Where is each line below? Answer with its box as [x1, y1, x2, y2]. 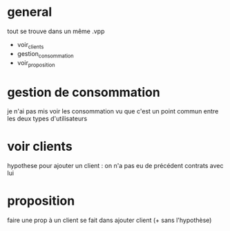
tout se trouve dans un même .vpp [7, 27, 105, 35]
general [7, 4, 52, 20]
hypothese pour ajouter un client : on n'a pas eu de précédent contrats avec [7, 162, 224, 170]
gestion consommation [17, 49, 74, 59]
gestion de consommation [7, 84, 160, 100]
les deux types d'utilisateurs [7, 115, 88, 123]
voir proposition [17, 58, 55, 68]
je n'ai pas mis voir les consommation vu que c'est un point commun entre [7, 107, 219, 115]
